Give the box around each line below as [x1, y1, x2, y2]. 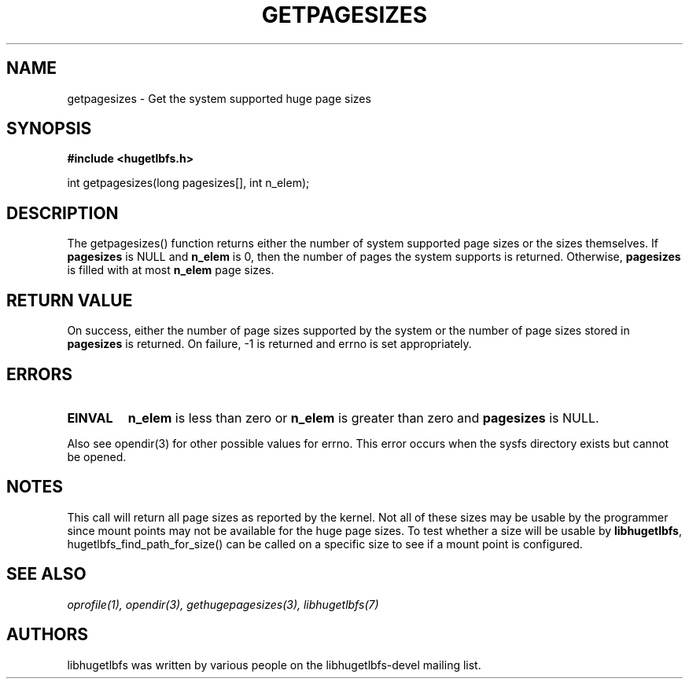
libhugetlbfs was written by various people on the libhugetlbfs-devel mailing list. [67, 658, 481, 672]
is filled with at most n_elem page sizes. [67, 263, 274, 277]
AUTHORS [6, 625, 89, 645]
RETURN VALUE [6, 290, 133, 310]
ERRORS [6, 364, 73, 384]
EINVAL [67, 409, 113, 426]
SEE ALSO [6, 564, 87, 584]
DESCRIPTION [6, 203, 119, 223]
